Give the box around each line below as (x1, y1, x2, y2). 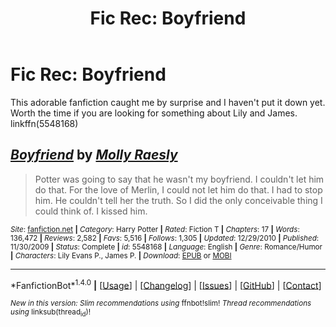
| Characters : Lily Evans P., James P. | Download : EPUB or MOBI (10, 250, 232, 261)
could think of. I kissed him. (34, 205, 148, 217)
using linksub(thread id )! (10, 307, 91, 319)
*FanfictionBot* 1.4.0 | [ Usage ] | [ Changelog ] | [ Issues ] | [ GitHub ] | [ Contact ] (10, 277, 322, 291)
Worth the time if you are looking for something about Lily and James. (10, 107, 298, 119)
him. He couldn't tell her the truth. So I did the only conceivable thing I (34, 194, 323, 206)
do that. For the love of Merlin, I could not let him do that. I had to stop (34, 183, 323, 196)
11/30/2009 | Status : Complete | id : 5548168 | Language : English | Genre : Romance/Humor (10, 242, 323, 252)
